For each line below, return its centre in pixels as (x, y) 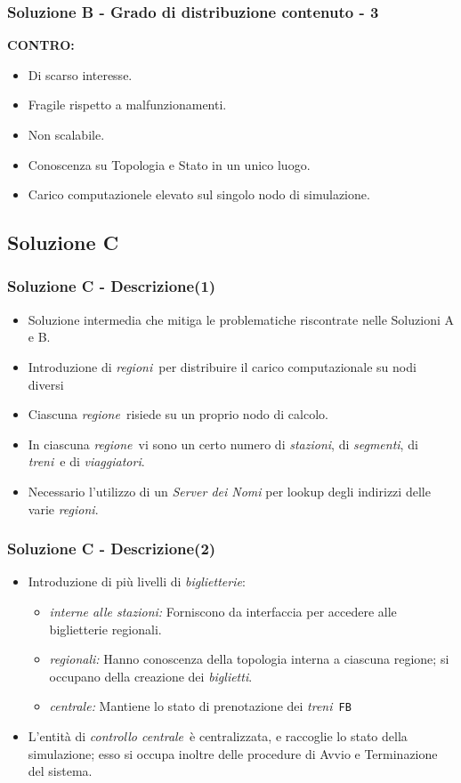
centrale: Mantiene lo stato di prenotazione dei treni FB (200, 706)
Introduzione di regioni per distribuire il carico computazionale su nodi (222, 366)
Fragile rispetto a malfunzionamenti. (127, 105)
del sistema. (60, 771)
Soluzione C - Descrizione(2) (112, 549)
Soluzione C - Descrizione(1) (112, 286)
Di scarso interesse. (80, 74)
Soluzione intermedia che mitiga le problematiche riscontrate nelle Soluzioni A (241, 319)
